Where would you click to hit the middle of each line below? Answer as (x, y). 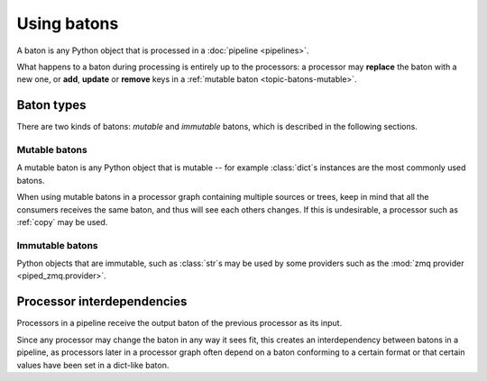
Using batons (68, 23)
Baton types (51, 105)
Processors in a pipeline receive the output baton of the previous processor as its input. (179, 323)
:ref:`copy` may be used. (62, 222)
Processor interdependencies (102, 302)
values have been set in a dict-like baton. (93, 365)
